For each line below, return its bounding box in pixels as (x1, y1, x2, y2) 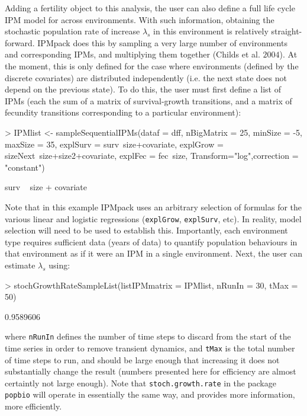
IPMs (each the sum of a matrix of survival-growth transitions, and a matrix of (5, 94, 292, 107)
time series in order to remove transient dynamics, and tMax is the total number (5, 341, 295, 354)
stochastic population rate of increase (5, 25, 140, 37)
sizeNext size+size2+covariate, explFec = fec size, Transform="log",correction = (5, 149, 299, 162)
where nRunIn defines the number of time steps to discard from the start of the (5, 330, 291, 343)
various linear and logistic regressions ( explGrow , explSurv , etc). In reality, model (5, 212, 302, 225)
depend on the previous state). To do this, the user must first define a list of (5, 83, 281, 95)
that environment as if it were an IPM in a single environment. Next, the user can (5, 247, 303, 260)
